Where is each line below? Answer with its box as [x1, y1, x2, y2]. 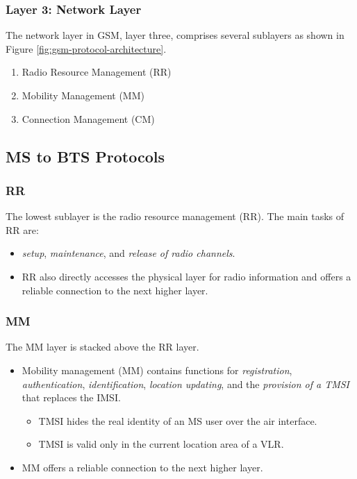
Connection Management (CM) [22, 111, 155, 126]
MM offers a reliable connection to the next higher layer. [22, 460, 263, 474]
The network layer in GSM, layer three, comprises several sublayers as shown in [6, 28, 344, 42]
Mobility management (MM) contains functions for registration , [22, 362, 292, 377]
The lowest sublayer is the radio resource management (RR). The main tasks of [6, 209, 344, 224]
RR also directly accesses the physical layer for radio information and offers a [22, 269, 351, 283]
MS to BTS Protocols [6, 145, 165, 167]
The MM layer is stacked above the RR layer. [6, 339, 199, 354]
